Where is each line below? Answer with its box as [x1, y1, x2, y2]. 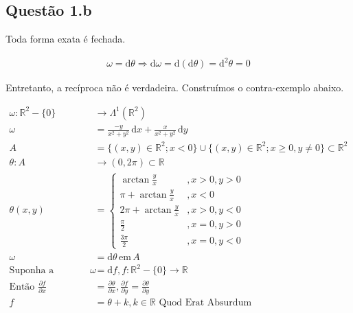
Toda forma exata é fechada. [5, 32, 126, 46]
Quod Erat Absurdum [159, 298, 252, 308]
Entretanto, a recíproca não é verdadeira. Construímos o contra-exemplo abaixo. [5, 80, 344, 95]
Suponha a [9, 266, 54, 276]
